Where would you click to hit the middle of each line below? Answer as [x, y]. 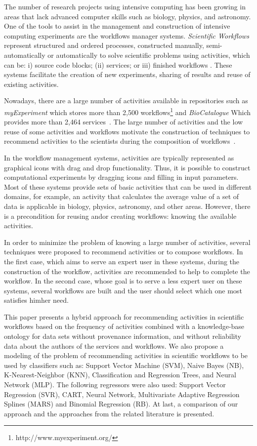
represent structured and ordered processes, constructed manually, [104, 45]
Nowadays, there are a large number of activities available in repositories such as [126, 101]
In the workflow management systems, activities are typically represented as [119, 157]
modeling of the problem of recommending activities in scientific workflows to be [126, 355]
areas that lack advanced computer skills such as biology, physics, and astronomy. [128, 16]
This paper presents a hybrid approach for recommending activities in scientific [124, 316]
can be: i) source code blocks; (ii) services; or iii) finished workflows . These [118, 64]
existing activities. [31, 84]
